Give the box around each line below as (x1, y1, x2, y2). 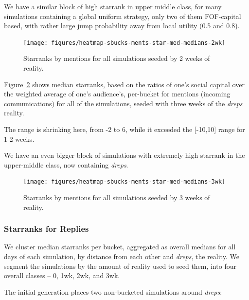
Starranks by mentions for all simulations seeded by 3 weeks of (23, 192, 210, 203)
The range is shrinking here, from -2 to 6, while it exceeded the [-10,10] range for (4, 124, 245, 134)
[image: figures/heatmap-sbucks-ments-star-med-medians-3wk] (23, 178, 226, 186)
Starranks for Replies (4, 223, 89, 235)
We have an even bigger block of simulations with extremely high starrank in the (4, 150, 245, 160)
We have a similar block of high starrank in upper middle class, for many (4, 1, 222, 11)
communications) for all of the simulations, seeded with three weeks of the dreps (4, 98, 243, 108)
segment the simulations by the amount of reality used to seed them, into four (4, 261, 236, 271)
